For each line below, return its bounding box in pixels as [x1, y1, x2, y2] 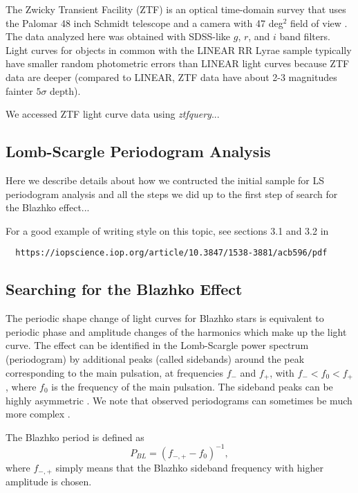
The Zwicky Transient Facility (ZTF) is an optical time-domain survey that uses [6, 2, 346, 16]
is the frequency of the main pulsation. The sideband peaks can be [51, 379, 333, 394]
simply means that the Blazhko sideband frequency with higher [55, 460, 323, 474]
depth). [50, 83, 81, 98]
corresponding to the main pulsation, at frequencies [6, 365, 223, 379]
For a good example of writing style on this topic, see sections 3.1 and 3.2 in [6, 223, 329, 237]
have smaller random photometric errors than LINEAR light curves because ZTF [6, 56, 350, 71]
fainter [6, 83, 33, 98]
